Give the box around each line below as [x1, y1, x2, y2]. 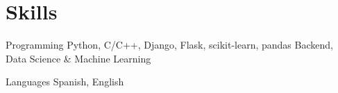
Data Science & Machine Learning [6, 51, 151, 65]
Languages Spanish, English [6, 74, 124, 89]
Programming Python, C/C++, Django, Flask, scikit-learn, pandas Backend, [6, 37, 333, 52]
